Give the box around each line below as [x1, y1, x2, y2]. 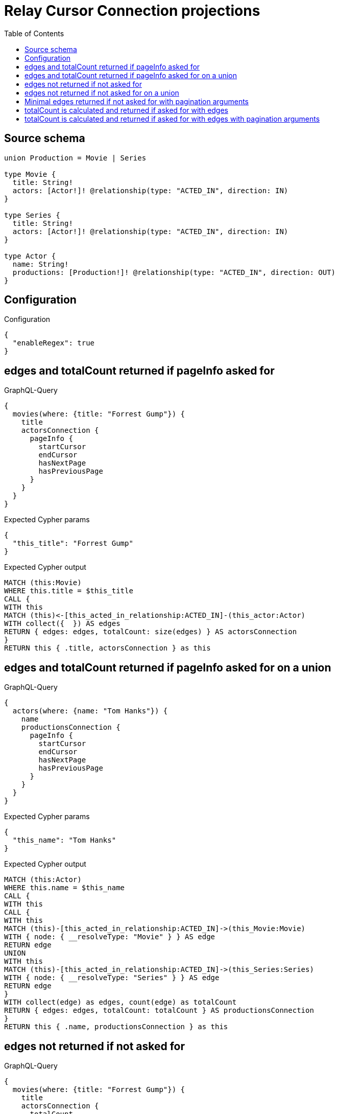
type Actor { [4, 251, 56, 260]
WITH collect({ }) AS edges [4, 619, 120, 628]
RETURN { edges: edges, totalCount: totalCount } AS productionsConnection [4, 1006, 314, 1015]
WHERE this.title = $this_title [4, 587, 133, 595]
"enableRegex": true [12, 339, 95, 347]
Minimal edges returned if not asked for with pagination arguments [25, 97, 249, 106]
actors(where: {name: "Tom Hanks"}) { [12, 707, 168, 715]
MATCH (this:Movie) [4, 578, 82, 587]
